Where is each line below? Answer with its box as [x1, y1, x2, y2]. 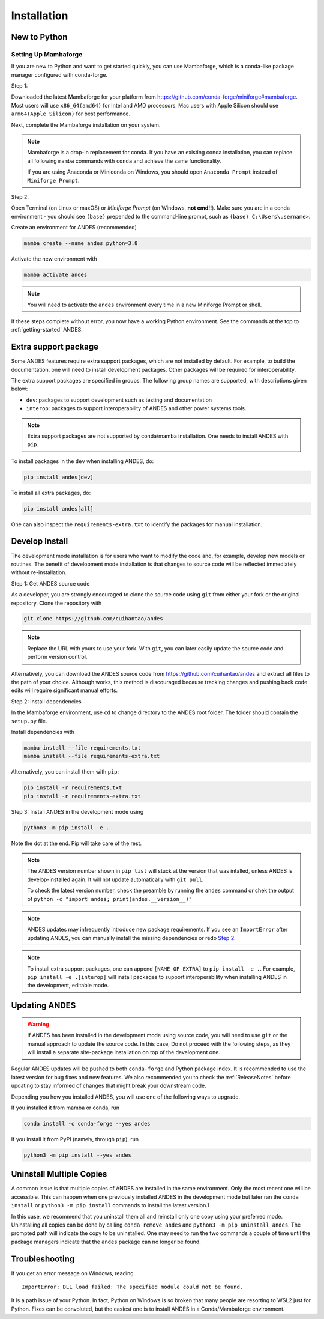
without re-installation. [11, 569, 67, 576]
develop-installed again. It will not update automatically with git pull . [27, 876, 204, 883]
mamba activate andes [23, 271, 88, 279]
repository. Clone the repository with [11, 599, 102, 607]
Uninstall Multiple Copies [11, 1169, 107, 1180]
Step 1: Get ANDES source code [11, 580, 90, 587]
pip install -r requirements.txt [23, 784, 122, 791]
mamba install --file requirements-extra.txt [23, 753, 160, 760]
